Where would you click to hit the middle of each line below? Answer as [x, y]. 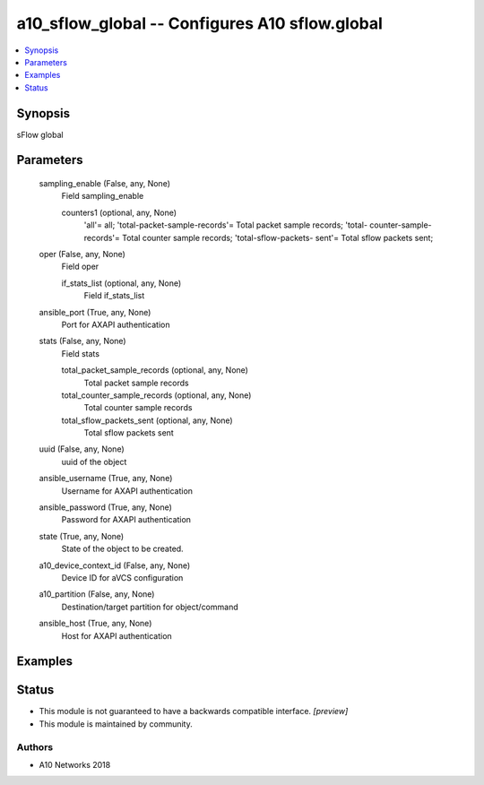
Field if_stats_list [114, 296]
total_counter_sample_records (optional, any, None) [156, 395]
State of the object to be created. [122, 549]
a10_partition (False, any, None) [97, 594]
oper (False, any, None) [82, 254]
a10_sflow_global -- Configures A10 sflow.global [199, 23]
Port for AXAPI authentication [116, 324]
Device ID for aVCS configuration [122, 577]
